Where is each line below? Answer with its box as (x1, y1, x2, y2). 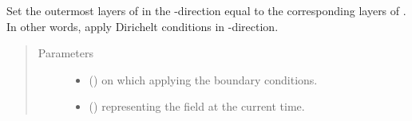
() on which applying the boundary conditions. (89, 71, 318, 88)
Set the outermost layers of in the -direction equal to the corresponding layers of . (6, 2, 406, 18)
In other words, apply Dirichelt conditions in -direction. (6, 18, 279, 34)
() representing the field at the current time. (89, 98, 305, 115)
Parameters (38, 45, 93, 61)
